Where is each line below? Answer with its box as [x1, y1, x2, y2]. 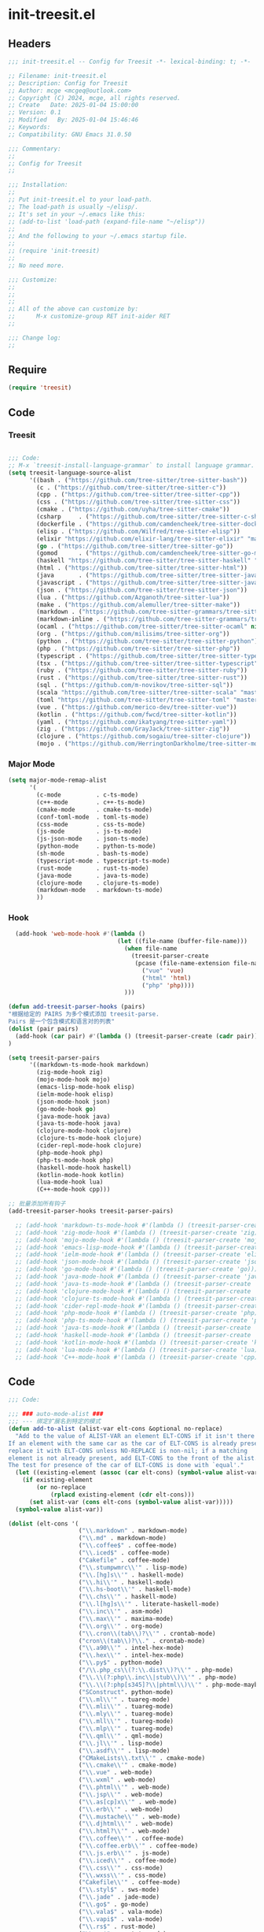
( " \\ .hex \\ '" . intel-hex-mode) [78, 1651, 185, 1659]
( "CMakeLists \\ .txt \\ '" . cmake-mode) [78, 1754, 206, 1762]
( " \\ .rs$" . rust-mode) [78, 1923, 156, 1930]
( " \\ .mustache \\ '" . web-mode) [78, 1812, 181, 1821]
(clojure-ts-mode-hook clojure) [36, 1135, 143, 1142]
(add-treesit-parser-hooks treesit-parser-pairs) [8, 1207, 174, 1215]
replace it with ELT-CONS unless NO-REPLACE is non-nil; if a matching [8, 1447, 247, 1455]
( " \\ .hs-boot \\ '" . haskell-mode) [78, 1585, 192, 1593]
